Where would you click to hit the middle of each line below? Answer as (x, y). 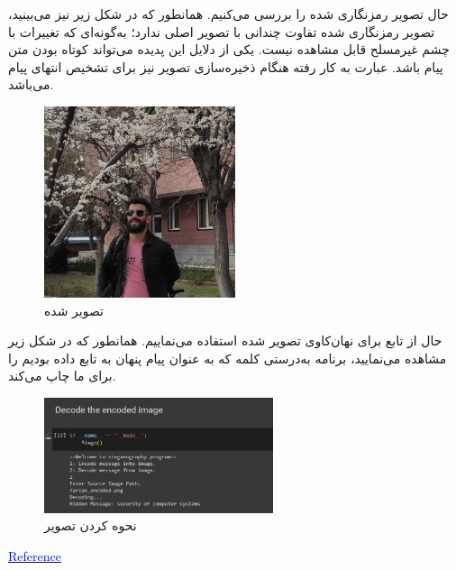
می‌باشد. (31, 84)
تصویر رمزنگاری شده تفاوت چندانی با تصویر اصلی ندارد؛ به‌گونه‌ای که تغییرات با (222, 31)
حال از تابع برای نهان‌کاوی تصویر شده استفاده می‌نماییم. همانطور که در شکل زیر (225, 340)
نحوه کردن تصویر (91, 525)
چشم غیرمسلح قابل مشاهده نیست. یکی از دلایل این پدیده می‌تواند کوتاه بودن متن (229, 49)
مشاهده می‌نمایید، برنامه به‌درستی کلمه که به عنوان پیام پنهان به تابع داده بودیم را (228, 358)
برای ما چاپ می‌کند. (62, 376)
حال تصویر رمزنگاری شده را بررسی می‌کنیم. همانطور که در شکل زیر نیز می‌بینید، (228, 14)
